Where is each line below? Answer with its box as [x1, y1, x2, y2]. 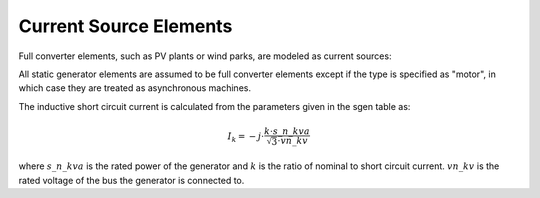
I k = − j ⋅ [227, 130, 265, 144]
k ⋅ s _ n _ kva [263, 125, 310, 137]
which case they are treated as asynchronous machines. [18, 82, 252, 94]
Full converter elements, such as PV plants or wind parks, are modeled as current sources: [18, 50, 392, 62]
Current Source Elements [18, 15, 233, 37]
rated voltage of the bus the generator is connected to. [18, 174, 245, 186]
